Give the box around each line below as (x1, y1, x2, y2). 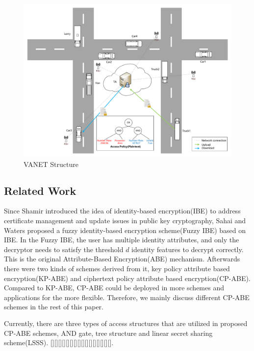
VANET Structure (24, 159, 78, 169)
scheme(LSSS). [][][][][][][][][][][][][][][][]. (4, 337, 114, 348)
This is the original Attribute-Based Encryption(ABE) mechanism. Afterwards (4, 254, 240, 264)
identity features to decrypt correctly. (131, 244, 244, 254)
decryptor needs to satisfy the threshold (4, 244, 124, 254)
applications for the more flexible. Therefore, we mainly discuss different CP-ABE (4, 292, 250, 302)
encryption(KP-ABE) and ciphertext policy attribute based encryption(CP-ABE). (4, 273, 251, 283)
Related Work (4, 183, 76, 198)
